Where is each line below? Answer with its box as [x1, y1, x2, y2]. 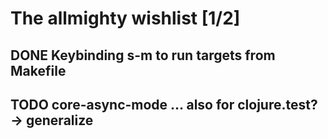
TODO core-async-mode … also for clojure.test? [10, 96, 318, 113]
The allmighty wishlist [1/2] [10, 7, 241, 30]
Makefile [10, 62, 67, 79]
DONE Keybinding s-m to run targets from [10, 47, 276, 64]
